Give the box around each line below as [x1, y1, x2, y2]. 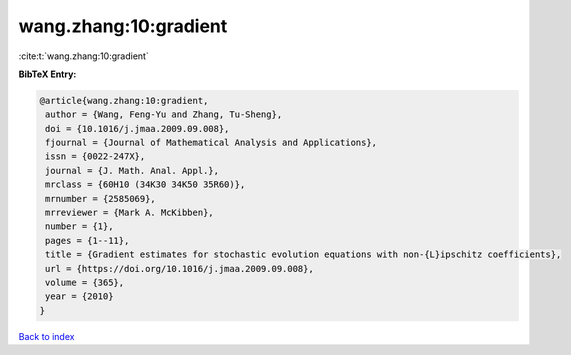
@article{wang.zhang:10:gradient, [39, 95, 209, 106]
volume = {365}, [45, 277, 125, 288]
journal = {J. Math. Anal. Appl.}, [45, 165, 220, 176]
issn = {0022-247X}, [45, 151, 146, 162]
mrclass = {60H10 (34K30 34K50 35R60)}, [45, 179, 246, 190]
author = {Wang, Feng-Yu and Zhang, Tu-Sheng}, [45, 109, 283, 120]
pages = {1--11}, [45, 235, 130, 246]
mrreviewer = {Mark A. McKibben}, [45, 207, 214, 219]
